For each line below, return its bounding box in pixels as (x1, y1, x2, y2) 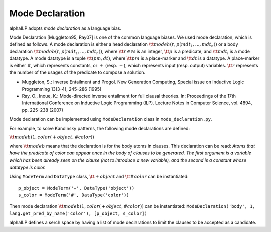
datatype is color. (9, 164, 46, 170)
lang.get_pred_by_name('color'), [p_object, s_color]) (9, 210, 148, 216)
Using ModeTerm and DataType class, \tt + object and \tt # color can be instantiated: (9, 174, 189, 180)
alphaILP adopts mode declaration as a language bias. (9, 25, 121, 31)
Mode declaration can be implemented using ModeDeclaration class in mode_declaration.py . (9, 116, 212, 122)
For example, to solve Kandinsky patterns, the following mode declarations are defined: (9, 125, 190, 131)
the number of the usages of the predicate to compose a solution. (9, 69, 146, 75)
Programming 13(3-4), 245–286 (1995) (22, 86, 102, 92)
